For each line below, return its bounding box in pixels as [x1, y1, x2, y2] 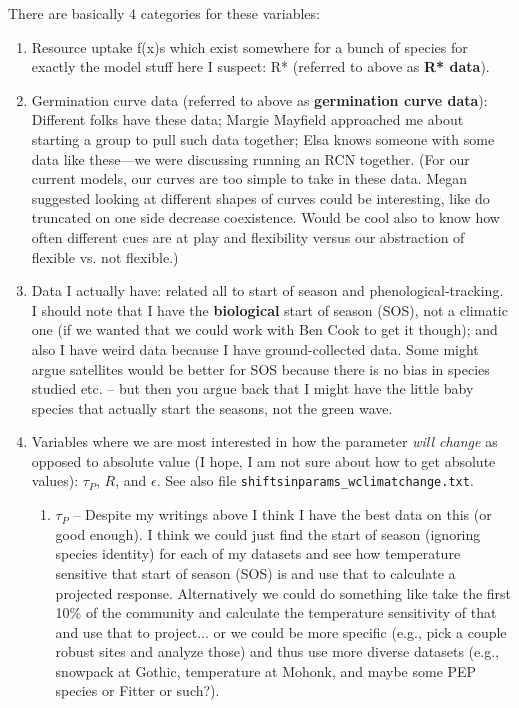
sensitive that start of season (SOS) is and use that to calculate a [55, 562, 456, 583]
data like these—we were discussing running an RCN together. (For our [31, 148, 470, 169]
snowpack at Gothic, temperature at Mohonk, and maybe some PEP [55, 660, 477, 681]
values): [31, 470, 79, 491]
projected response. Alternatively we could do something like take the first [55, 582, 512, 603]
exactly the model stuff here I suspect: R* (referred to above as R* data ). [31, 56, 490, 77]
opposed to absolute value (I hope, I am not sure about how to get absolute [31, 450, 496, 471]
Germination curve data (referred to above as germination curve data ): [31, 89, 488, 110]
